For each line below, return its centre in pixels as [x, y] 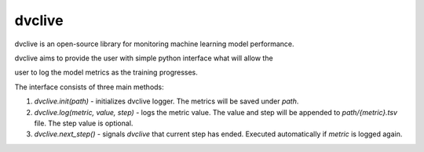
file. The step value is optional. [84, 123]
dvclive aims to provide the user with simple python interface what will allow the [144, 58]
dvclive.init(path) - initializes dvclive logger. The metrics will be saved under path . [166, 101]
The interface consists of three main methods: [89, 87]
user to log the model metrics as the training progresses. [106, 72]
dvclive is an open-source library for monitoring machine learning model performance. [154, 44]
